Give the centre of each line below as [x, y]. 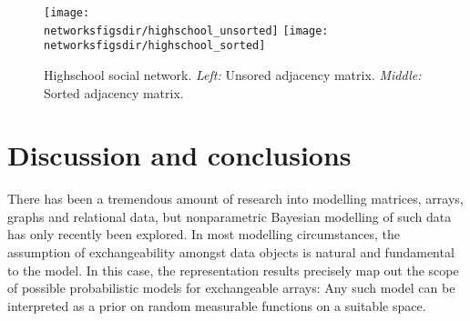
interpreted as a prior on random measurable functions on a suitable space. [217, 305]
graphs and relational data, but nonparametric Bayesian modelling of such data [230, 216]
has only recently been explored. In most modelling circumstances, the [204, 234]
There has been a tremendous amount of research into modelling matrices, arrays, [235, 199]
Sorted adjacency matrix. [114, 92]
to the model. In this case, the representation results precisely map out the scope [233, 270]
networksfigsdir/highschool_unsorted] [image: [186, 30]
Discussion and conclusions [179, 155]
